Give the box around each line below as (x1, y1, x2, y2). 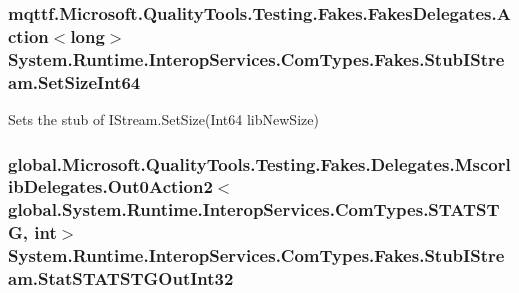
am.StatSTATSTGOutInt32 (8, 266, 234, 291)
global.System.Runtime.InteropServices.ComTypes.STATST (8, 197, 500, 222)
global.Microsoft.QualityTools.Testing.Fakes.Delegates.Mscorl (8, 151, 511, 176)
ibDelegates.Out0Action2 (8, 174, 213, 199)
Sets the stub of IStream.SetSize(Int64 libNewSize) (8, 108, 319, 129)
